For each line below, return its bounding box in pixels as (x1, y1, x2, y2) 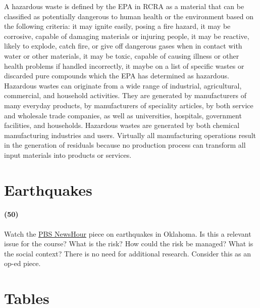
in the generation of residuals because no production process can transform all (4, 140, 246, 150)
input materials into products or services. (4, 149, 132, 160)
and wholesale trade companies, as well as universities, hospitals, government (4, 110, 242, 120)
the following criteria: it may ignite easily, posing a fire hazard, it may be (4, 21, 231, 31)
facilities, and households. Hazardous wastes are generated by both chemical (4, 120, 240, 130)
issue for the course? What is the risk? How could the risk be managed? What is (4, 238, 253, 249)
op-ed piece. (4, 258, 41, 269)
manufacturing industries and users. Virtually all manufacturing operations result (4, 129, 256, 140)
